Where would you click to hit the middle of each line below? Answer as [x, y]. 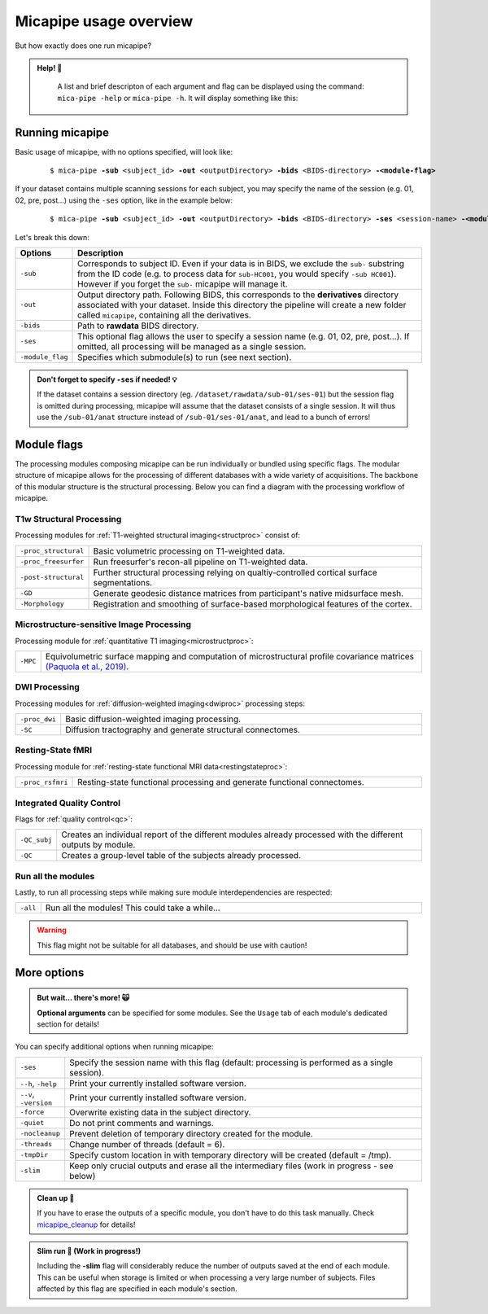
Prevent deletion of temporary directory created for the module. [191, 1133]
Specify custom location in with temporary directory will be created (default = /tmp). [231, 1154]
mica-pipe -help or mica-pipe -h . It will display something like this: [178, 98]
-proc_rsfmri [44, 782]
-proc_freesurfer [52, 562]
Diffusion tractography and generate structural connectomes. [183, 730]
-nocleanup [40, 1134]
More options [50, 972]
